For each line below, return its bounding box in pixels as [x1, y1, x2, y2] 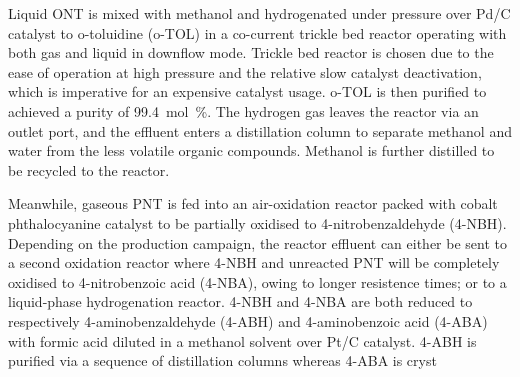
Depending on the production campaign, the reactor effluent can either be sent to [8, 232, 507, 253]
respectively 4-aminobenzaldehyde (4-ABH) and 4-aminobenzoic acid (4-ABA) [8, 310, 488, 331]
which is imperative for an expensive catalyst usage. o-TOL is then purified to [8, 81, 487, 102]
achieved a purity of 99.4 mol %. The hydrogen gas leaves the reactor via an [8, 100, 479, 121]
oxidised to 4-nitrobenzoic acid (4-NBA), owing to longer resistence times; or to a [8, 271, 507, 292]
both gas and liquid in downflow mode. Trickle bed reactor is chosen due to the [8, 42, 494, 63]
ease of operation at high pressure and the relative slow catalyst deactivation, [8, 61, 482, 82]
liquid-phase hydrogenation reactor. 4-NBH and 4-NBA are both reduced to [8, 291, 473, 312]
